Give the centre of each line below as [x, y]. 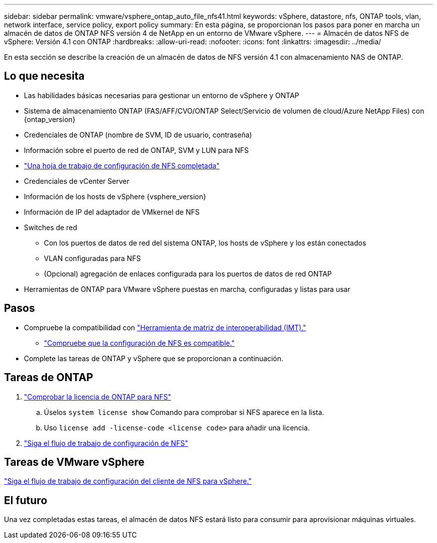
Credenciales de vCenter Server [77, 181]
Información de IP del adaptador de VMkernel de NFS [112, 212]
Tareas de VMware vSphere [74, 462]
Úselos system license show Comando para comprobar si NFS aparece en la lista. [184, 412]
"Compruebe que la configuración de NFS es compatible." [139, 343]
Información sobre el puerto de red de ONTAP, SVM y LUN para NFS [136, 150]
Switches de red [51, 227]
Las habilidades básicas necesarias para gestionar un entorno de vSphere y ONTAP [162, 95]
